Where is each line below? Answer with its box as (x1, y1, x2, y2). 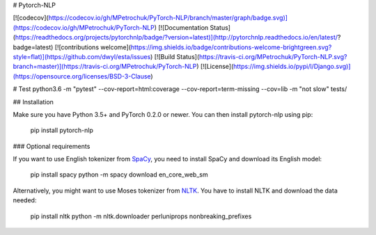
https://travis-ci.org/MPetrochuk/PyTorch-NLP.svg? (198, 52, 347, 60)
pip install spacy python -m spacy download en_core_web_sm (30, 170, 208, 179)
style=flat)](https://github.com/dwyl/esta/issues (13, 52, 151, 60)
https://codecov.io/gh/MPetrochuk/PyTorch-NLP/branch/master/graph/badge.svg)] (48, 14, 288, 22)
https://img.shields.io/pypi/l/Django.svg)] (233, 63, 351, 71)
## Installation (13, 97, 54, 106)
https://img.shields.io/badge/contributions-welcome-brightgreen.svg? (130, 42, 332, 51)
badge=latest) (13, 42, 54, 51)
